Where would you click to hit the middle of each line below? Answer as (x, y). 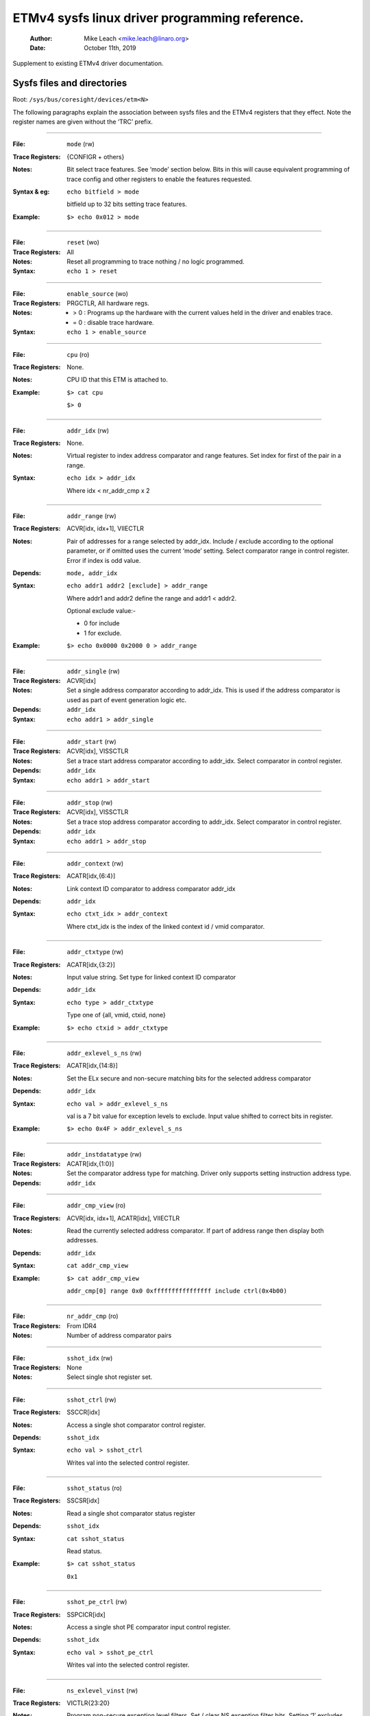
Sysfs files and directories (70, 83)
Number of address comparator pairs (119, 1336)
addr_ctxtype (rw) (95, 952)
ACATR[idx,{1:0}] (90, 1164)
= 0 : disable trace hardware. (113, 322)
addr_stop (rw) (90, 802)
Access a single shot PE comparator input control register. (149, 1627)
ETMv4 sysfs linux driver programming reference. (158, 18)
